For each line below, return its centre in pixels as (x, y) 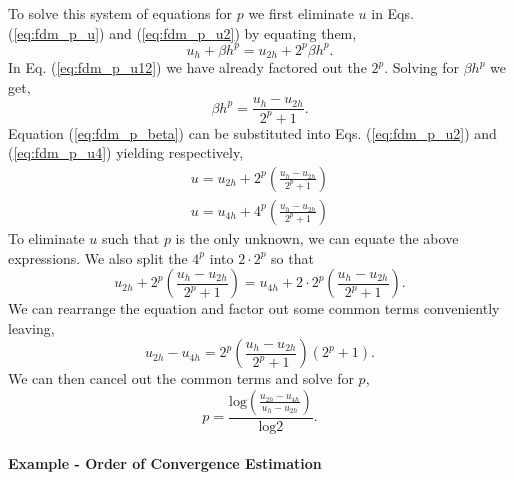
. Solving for (421, 67)
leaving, (31, 327)
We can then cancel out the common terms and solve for (181, 378)
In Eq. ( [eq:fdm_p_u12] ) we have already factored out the (187, 67)
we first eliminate (301, 13)
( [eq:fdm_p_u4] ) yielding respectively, (126, 152)
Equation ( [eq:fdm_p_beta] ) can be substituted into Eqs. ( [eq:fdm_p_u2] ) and (252, 132)
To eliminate (46, 237)
